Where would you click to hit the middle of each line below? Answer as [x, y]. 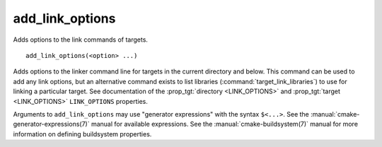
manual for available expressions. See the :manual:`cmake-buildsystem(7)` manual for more [225, 124]
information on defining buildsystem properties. [82, 134]
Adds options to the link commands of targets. [81, 40]
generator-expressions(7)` [51, 124]
